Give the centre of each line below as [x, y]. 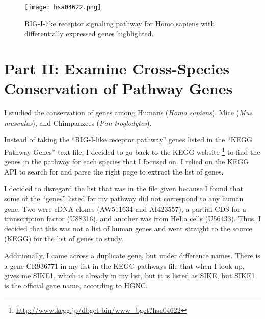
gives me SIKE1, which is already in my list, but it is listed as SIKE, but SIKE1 [130, 275]
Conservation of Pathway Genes [118, 88]
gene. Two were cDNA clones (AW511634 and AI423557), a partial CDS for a [125, 208]
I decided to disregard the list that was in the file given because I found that [124, 188]
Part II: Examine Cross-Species [117, 68]
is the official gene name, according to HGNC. [76, 285]
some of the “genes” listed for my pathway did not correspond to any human [124, 198]
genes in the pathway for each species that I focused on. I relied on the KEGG [127, 162]
